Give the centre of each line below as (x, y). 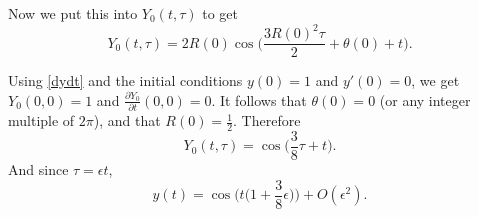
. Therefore (267, 120)
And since (38, 168)
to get (220, 13)
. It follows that (259, 99)
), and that (127, 120)
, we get (435, 80)
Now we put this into (73, 13)
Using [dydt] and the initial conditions (125, 80)
